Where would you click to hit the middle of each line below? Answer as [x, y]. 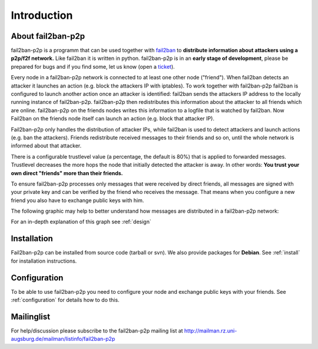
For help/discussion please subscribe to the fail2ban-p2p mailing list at [97, 330]
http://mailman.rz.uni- [211, 330]
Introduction [42, 15]
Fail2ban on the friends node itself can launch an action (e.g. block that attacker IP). [113, 119]
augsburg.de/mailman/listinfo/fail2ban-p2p [63, 339]
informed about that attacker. [46, 146]
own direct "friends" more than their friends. [67, 173]
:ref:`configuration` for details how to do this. [65, 300]
